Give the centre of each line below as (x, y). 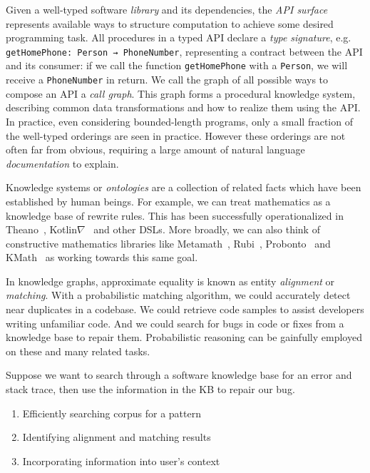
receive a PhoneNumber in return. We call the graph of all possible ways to (167, 80)
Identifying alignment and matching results (117, 437)
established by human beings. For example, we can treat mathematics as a (168, 201)
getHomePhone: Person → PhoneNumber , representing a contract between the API (184, 51)
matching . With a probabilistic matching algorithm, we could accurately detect (178, 295)
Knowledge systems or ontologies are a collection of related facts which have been (184, 187)
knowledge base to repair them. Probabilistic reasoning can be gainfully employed (184, 337)
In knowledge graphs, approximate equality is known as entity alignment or (170, 281)
